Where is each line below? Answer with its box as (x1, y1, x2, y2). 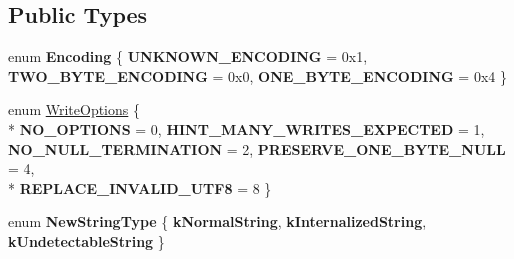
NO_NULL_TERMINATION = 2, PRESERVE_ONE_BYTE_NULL (8, 138, 506, 159)
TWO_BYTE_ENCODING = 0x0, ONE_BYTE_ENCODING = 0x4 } (8, 65, 507, 86)
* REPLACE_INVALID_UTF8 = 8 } (8, 177, 272, 198)
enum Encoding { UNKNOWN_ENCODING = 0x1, (8, 46, 368, 67)
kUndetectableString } (8, 230, 165, 251)
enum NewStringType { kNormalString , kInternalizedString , (8, 211, 427, 232)
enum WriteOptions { (8, 99, 140, 120)
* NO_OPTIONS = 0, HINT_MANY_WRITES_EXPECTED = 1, (8, 118, 485, 139)
